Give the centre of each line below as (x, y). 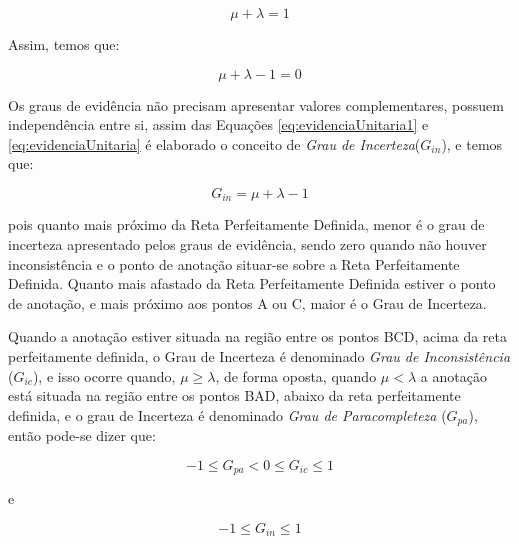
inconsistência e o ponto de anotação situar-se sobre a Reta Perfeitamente (234, 263)
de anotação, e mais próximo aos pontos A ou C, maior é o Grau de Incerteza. (247, 302)
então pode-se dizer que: (82, 435)
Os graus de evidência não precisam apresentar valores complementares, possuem (256, 104)
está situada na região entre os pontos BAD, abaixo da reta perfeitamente (234, 395)
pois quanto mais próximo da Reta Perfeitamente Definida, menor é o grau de (246, 224)
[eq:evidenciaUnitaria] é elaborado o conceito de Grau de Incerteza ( (214, 143)
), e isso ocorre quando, (104, 375)
